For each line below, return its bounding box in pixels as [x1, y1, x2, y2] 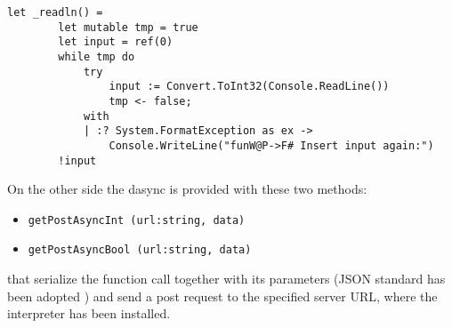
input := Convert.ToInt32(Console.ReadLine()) [109, 80, 390, 93]
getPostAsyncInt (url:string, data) [28, 213, 246, 227]
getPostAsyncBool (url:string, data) [28, 244, 252, 257]
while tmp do [58, 50, 135, 63]
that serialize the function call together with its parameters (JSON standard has [7, 269, 446, 288]
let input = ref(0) [58, 36, 174, 49]
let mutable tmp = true [58, 20, 198, 34]
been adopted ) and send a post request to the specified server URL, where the [7, 286, 438, 305]
